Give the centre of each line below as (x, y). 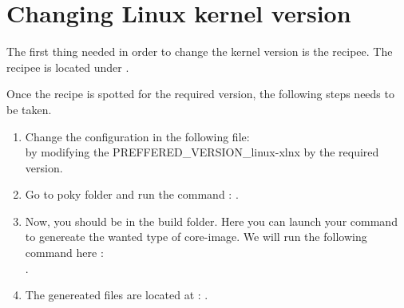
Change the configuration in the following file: (137, 136)
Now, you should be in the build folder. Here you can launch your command (211, 221)
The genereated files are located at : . (117, 295)
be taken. (29, 109)
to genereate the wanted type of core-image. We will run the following (196, 237)
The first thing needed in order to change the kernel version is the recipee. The (200, 51)
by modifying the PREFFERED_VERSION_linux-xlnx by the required (202, 152)
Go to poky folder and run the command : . (132, 194)
